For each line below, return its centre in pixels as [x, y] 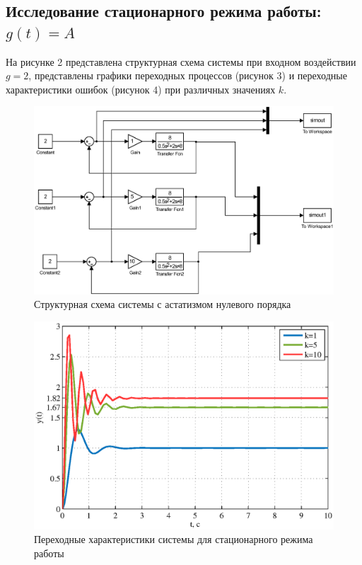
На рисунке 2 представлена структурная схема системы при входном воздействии [181, 61]
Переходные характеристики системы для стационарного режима [174, 539]
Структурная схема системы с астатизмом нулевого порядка [163, 304]
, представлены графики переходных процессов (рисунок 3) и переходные [188, 75]
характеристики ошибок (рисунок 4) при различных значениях [141, 89]
